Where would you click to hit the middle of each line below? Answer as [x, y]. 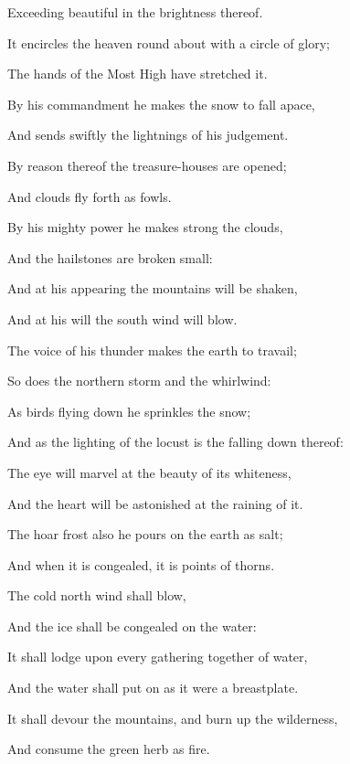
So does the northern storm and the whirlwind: [139, 381]
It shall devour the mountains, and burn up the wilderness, [173, 718]
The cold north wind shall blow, [97, 595]
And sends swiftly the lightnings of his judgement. [148, 135]
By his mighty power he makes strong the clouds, [145, 227]
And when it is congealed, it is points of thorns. [141, 564]
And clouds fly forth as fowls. [90, 196]
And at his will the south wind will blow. [122, 318]
